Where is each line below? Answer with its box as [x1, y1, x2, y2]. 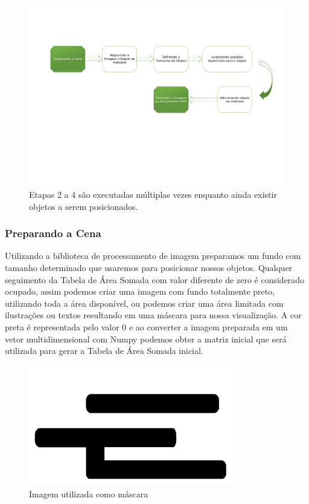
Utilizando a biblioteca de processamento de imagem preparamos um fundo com [5, 249, 301, 262]
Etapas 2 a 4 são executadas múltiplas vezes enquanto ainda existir [29, 188, 277, 200]
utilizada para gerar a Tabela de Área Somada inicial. [5, 344, 203, 357]
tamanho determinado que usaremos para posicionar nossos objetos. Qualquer [5, 261, 293, 273]
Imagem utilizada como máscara [29, 488, 148, 500]
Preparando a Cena [5, 226, 101, 241]
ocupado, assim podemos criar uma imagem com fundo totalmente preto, [5, 285, 275, 298]
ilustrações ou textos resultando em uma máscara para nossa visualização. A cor [5, 309, 302, 321]
